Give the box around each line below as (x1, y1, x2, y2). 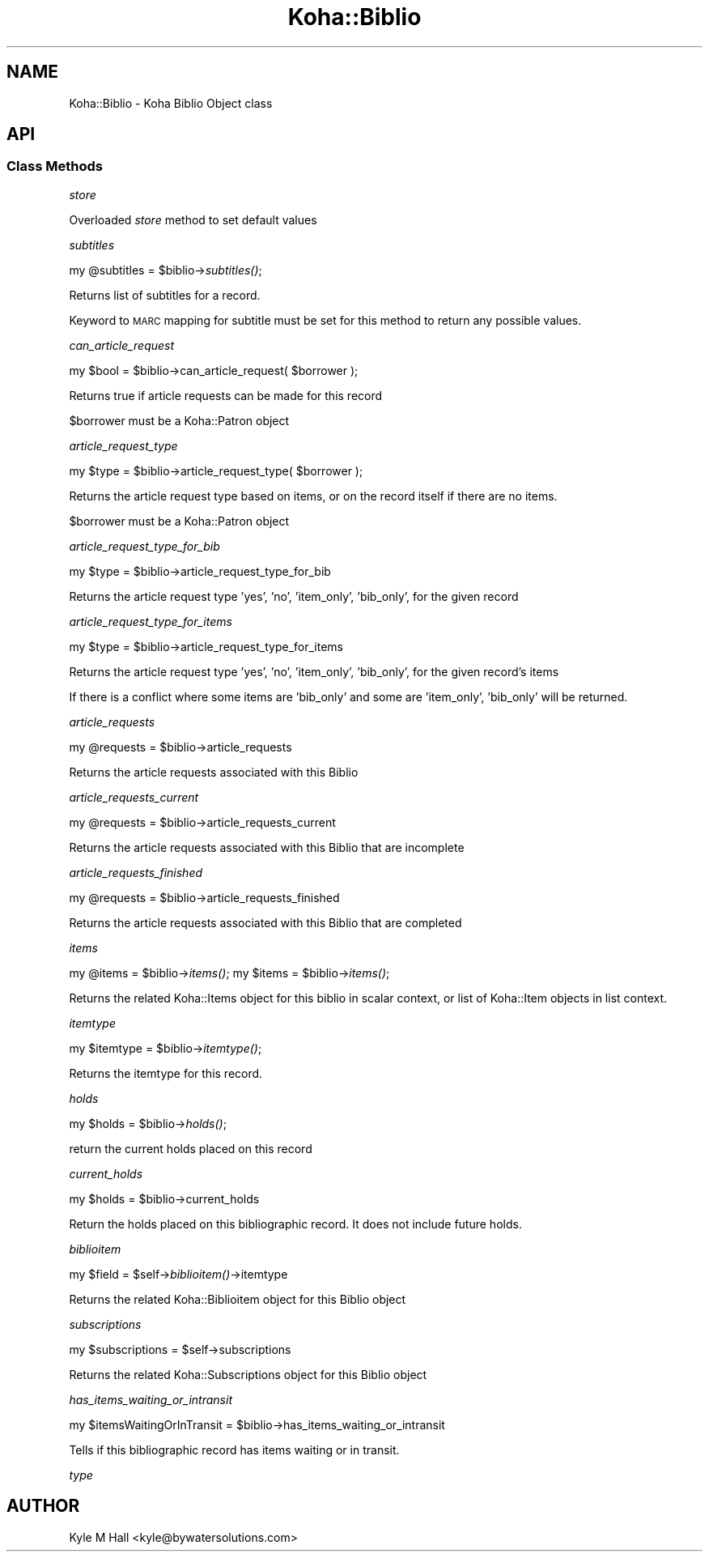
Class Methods (6, 158, 103, 175)
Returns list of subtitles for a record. (69, 287, 261, 302)
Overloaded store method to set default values (69, 212, 317, 227)
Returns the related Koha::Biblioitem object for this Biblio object (69, 1292, 406, 1306)
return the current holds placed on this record (69, 1141, 312, 1156)
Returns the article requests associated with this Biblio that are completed (69, 915, 462, 930)
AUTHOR (6, 1496, 80, 1517)
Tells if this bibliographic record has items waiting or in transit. (69, 1442, 400, 1457)
